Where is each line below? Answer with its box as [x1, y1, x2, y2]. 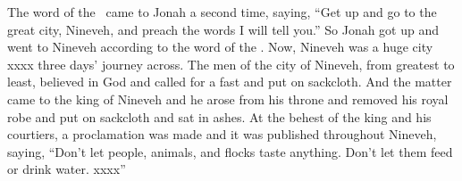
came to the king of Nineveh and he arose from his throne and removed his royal [7, 89, 449, 108]
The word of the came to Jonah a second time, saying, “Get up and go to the [7, 3, 437, 21]
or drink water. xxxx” [7, 160, 126, 178]
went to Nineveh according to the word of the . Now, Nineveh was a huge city [7, 37, 433, 56]
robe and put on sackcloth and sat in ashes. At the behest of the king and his [7, 107, 432, 126]
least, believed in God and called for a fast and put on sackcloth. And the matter [7, 72, 452, 91]
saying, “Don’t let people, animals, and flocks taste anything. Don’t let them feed [7, 142, 453, 160]
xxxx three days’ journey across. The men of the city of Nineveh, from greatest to [7, 54, 455, 73]
